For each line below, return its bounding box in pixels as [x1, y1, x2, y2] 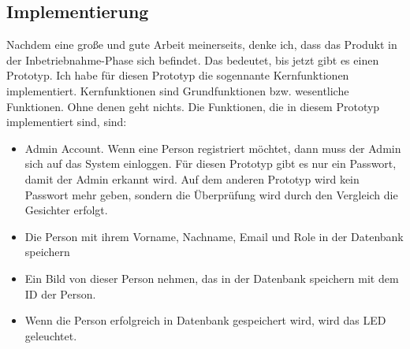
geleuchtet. [24, 327, 77, 343]
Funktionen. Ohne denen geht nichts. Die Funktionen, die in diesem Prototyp [6, 98, 380, 114]
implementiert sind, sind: [6, 113, 127, 130]
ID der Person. [24, 285, 96, 302]
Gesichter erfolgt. [24, 202, 108, 218]
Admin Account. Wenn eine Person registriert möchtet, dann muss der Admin [24, 139, 401, 156]
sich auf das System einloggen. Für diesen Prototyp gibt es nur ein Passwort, [24, 155, 397, 172]
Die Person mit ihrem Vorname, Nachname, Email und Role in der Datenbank [24, 228, 404, 244]
